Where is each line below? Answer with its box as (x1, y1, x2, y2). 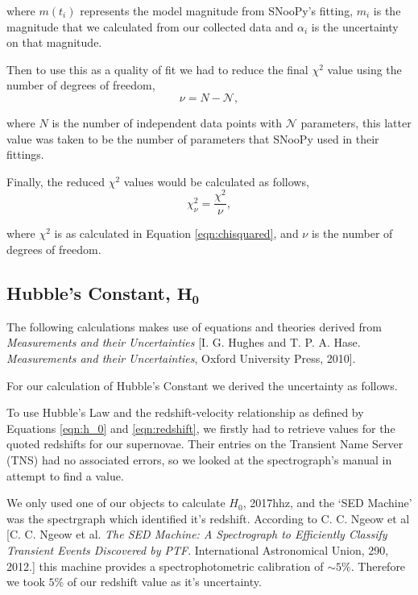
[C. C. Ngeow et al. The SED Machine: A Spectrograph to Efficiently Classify (6, 526, 387, 543)
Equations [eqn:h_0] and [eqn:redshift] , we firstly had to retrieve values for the (6, 419, 395, 436)
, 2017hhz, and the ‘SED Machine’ (242, 494, 412, 511)
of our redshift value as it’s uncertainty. (67, 573, 262, 590)
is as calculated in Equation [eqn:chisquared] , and (54, 225, 299, 242)
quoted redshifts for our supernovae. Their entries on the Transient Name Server (6, 435, 404, 452)
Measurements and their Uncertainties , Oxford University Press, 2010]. (6, 350, 356, 367)
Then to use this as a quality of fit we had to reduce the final (6, 60, 308, 77)
